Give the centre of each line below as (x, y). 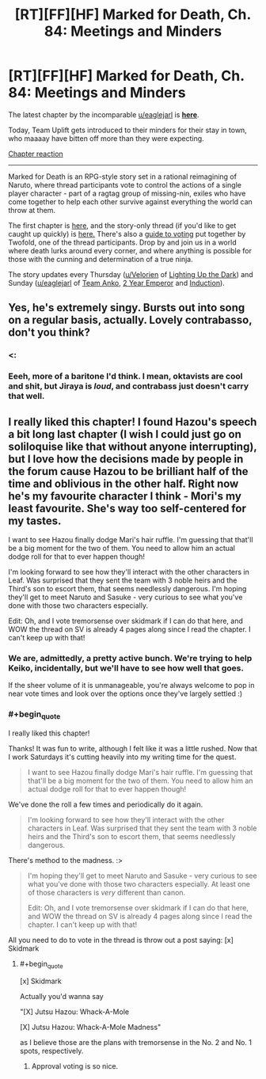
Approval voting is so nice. (75, 1066)
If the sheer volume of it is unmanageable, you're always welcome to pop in (131, 686)
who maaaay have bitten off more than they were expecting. (106, 138)
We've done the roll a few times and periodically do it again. (106, 804)
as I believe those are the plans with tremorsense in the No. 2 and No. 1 (135, 1042)
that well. (27, 396)
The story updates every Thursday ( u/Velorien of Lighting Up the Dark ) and (131, 274)
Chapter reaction (36, 154)
